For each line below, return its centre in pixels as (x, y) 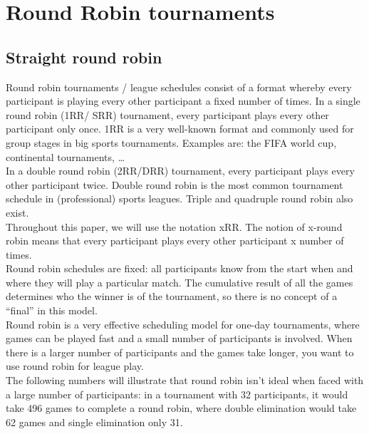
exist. (17, 212)
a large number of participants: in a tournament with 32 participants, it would (177, 394)
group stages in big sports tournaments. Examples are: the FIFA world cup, (171, 142)
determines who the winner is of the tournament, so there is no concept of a (172, 296)
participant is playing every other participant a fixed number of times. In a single (183, 101)
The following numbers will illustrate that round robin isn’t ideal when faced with (185, 380)
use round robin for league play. (75, 366)
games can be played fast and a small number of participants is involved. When (179, 338)
